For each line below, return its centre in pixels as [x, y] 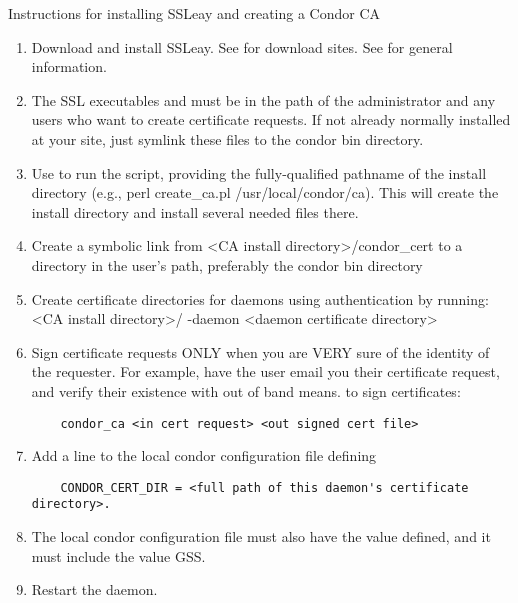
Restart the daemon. [94, 589]
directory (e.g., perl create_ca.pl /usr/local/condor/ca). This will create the [265, 192]
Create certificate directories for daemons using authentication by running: [260, 298]
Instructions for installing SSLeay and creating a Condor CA [194, 13]
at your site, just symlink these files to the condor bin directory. [227, 138]
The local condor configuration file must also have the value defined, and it [261, 536]
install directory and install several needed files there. [195, 211]
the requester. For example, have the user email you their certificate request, [265, 371]
